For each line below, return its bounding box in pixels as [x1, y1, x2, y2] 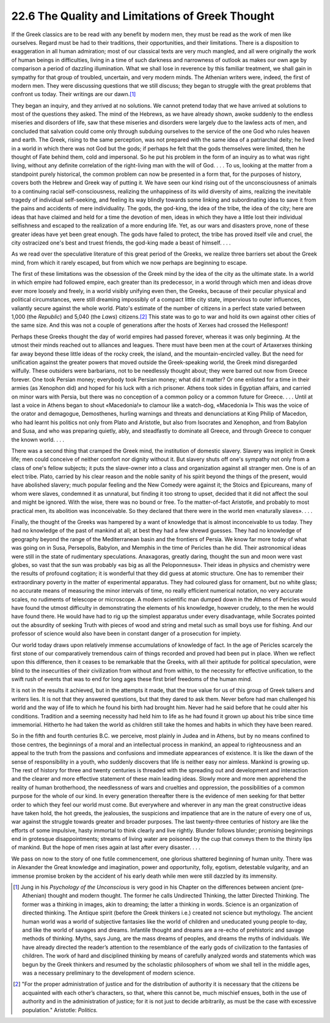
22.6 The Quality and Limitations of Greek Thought [11, 9, 274, 23]
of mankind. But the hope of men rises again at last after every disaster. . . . [11, 843, 201, 851]
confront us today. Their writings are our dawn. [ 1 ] [11, 91, 136, 98]
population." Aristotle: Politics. [22, 1006, 98, 1014]
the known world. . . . [11, 436, 64, 443]
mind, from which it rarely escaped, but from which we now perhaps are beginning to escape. [11, 259, 248, 266]
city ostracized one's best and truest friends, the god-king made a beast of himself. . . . [11, 239, 231, 246]
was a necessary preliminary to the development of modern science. [22, 969, 196, 976]
